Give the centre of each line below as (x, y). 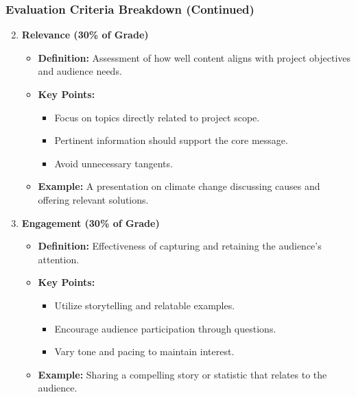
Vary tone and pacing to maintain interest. (144, 351)
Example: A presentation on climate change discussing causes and (179, 186)
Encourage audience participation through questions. (165, 328)
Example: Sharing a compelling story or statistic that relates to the (182, 374)
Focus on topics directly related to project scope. (157, 117)
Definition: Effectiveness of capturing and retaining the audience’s (180, 246)
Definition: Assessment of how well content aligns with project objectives (194, 57)
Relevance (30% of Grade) (85, 35)
